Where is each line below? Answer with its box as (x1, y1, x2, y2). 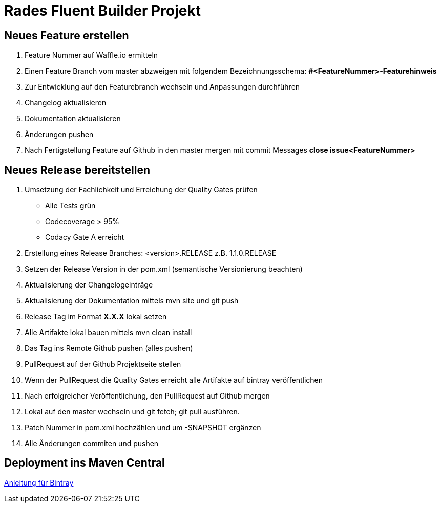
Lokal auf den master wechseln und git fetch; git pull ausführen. (25, 407, 240, 416)
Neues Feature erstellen (4, 29, 129, 42)
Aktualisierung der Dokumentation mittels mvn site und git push (25, 296, 239, 305)
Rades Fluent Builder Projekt (4, 2, 201, 19)
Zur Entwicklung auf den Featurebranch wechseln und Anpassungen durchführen (25, 82, 300, 92)
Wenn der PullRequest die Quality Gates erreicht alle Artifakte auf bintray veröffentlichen (25, 376, 323, 385)
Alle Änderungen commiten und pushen (25, 439, 159, 448)
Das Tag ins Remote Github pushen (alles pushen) (25, 344, 193, 353)
